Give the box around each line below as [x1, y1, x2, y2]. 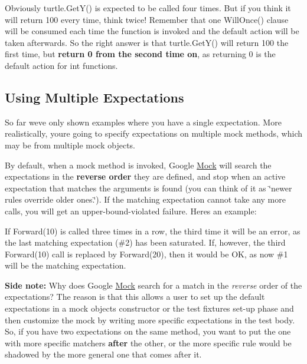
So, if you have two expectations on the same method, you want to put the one [5, 325, 291, 337]
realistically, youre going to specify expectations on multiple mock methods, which [5, 127, 302, 140]
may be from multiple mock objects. [5, 138, 135, 151]
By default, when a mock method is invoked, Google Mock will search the [5, 158, 272, 171]
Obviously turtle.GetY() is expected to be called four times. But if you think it [5, 2, 291, 14]
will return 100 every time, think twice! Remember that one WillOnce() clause [5, 13, 289, 25]
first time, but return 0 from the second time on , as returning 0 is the [5, 48, 276, 60]
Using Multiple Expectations [5, 88, 184, 106]
